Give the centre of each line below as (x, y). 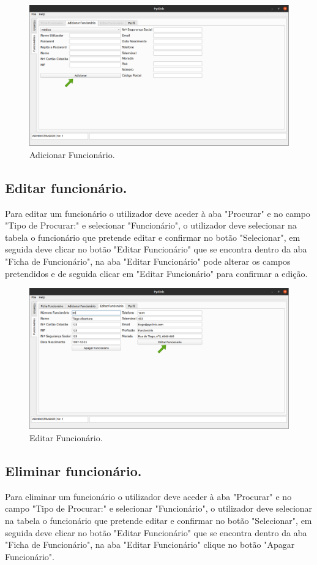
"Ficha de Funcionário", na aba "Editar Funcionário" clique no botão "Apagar (150, 544)
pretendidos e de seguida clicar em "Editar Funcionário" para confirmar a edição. (156, 273)
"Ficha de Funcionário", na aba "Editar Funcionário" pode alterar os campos (148, 261)
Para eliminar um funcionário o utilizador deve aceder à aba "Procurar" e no (148, 496)
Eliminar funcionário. (73, 470)
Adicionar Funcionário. (72, 154)
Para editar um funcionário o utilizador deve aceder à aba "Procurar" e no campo (158, 213)
